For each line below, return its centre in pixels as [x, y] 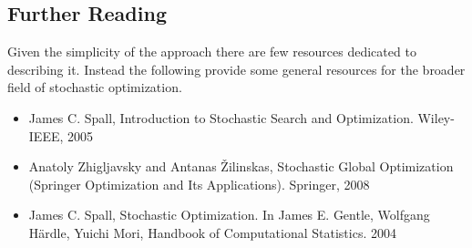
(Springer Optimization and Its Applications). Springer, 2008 [199, 184]
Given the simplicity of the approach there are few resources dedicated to [212, 52]
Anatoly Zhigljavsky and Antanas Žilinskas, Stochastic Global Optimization [241, 166]
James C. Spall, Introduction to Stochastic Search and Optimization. [221, 117]
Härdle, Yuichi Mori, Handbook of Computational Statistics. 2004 [212, 232]
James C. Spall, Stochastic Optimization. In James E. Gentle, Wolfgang [229, 215]
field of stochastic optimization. [95, 87]
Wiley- [436, 117]
